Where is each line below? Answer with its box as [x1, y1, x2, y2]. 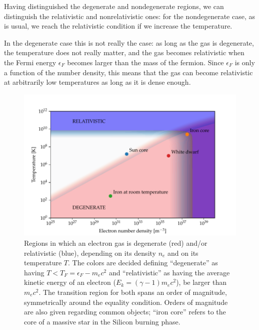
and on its [167, 247, 198, 258]
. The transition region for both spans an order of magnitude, [38, 286, 227, 297]
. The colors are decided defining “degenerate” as [68, 257, 218, 268]
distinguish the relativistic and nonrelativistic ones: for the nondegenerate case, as [4, 11, 255, 21]
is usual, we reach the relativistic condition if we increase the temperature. [4, 21, 232, 31]
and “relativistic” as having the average [108, 267, 230, 277]
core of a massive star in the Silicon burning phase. [24, 316, 180, 326]
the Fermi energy [4, 57, 56, 67]
